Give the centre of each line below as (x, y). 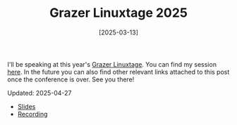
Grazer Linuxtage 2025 (119, 13)
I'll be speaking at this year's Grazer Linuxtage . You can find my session (112, 64)
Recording (32, 114)
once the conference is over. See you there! (71, 79)
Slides (26, 106)
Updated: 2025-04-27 (39, 93)
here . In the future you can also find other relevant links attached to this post (119, 72)
